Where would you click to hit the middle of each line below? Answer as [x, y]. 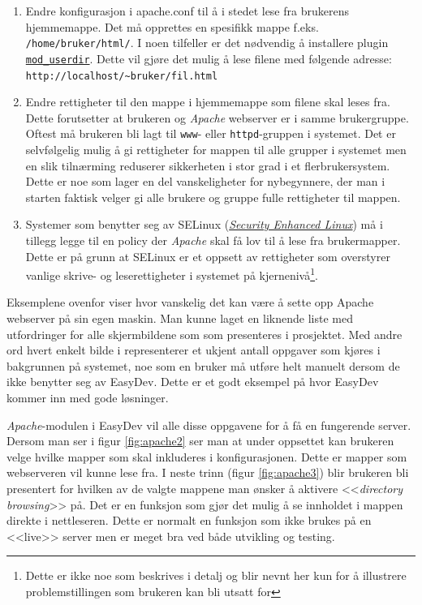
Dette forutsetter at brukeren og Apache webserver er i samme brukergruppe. [217, 117]
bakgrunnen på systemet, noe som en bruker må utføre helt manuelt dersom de [203, 365]
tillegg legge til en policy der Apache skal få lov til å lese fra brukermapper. [213, 240]
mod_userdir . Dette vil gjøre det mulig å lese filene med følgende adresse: [209, 58]
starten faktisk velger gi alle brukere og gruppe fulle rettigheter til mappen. [213, 197]
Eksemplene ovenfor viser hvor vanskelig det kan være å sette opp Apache [190, 302]
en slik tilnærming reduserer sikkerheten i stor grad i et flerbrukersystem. [208, 165]
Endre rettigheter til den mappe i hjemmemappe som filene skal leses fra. [208, 102]
